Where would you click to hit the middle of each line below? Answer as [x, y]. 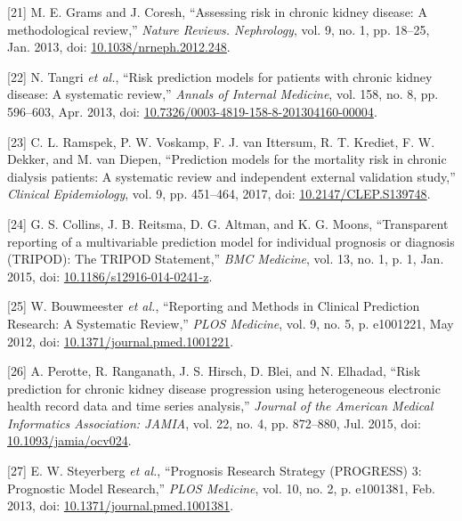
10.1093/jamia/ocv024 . [69, 440]
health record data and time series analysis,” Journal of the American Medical [220, 406]
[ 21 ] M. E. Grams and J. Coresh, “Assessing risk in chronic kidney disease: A [217, 12]
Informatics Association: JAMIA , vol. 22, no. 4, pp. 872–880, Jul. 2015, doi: [214, 423]
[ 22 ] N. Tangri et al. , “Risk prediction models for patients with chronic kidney [220, 76]
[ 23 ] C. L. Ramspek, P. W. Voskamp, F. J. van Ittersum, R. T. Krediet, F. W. [221, 141]
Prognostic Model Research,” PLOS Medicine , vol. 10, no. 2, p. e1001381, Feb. [221, 488]
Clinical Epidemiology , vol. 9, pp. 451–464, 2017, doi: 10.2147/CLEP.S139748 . [219, 194]
